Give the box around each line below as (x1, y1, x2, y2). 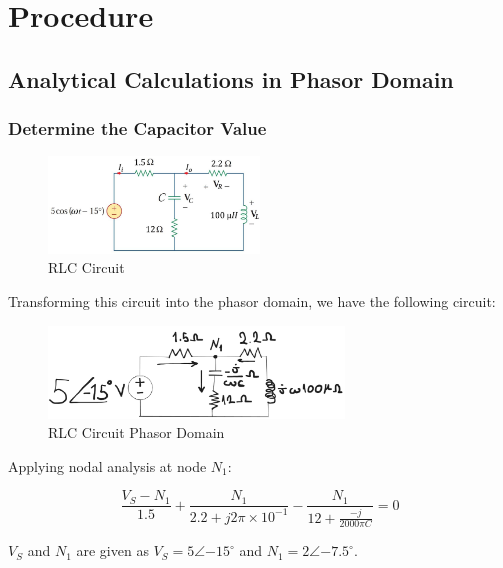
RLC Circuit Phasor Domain (48, 422, 225, 443)
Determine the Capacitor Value (8, 116, 267, 141)
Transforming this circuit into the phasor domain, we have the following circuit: (8, 290, 496, 311)
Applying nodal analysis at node (8, 455, 207, 476)
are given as (76, 540, 149, 561)
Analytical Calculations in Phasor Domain (8, 63, 454, 94)
